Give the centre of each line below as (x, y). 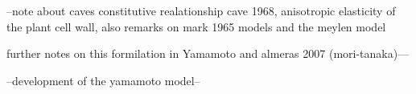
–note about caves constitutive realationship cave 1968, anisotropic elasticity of (201, 10)
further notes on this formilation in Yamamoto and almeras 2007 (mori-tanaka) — (208, 53)
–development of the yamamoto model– (103, 80)
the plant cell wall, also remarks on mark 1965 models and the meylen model (196, 26)
